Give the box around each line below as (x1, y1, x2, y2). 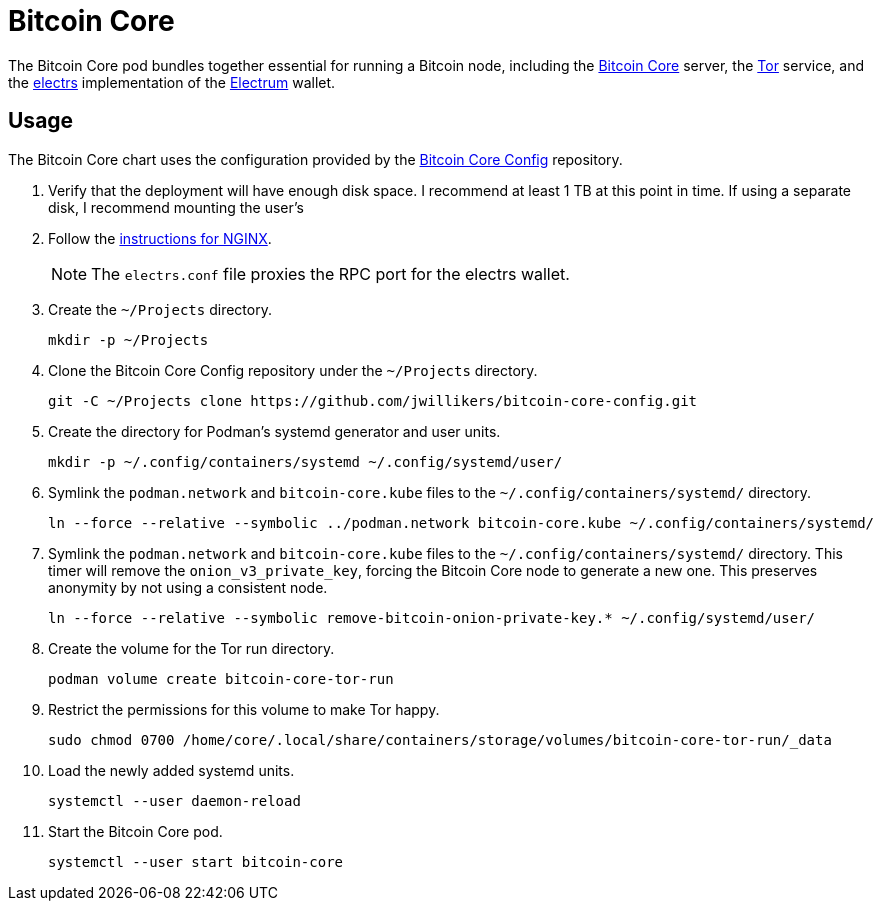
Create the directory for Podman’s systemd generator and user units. (48, 422, 501, 440)
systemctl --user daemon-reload (48, 792, 301, 809)
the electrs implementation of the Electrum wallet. (8, 73, 336, 91)
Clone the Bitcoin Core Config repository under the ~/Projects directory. (48, 361, 538, 379)
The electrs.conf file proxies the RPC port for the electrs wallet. (91, 263, 570, 284)
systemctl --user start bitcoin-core (48, 853, 344, 870)
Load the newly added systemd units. (48, 761, 295, 779)
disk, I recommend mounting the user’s (48, 198, 304, 216)
